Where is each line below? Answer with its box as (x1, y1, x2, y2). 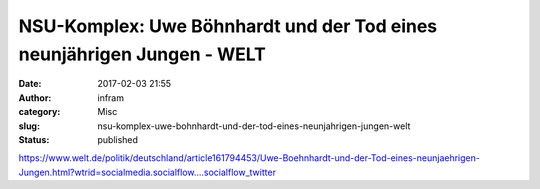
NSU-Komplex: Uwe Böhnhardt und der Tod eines (18, 15, 438, 37)
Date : (18, 78, 42, 90)
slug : (18, 120, 40, 132)
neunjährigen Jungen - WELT (18, 43, 267, 65)
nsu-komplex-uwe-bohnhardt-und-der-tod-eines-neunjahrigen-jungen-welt (97, 120, 411, 132)
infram (97, 91, 125, 104)
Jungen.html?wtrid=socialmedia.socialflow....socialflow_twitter (18, 166, 277, 178)
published (97, 133, 139, 145)
